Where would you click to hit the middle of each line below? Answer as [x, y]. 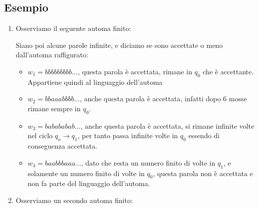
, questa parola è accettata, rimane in [135, 71]
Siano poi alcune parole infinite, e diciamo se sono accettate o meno [119, 45]
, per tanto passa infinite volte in [128, 135]
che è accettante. [228, 71]
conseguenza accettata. [62, 146]
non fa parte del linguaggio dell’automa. [89, 183]
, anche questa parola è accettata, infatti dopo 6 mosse [163, 99]
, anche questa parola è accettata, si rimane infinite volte [167, 125]
